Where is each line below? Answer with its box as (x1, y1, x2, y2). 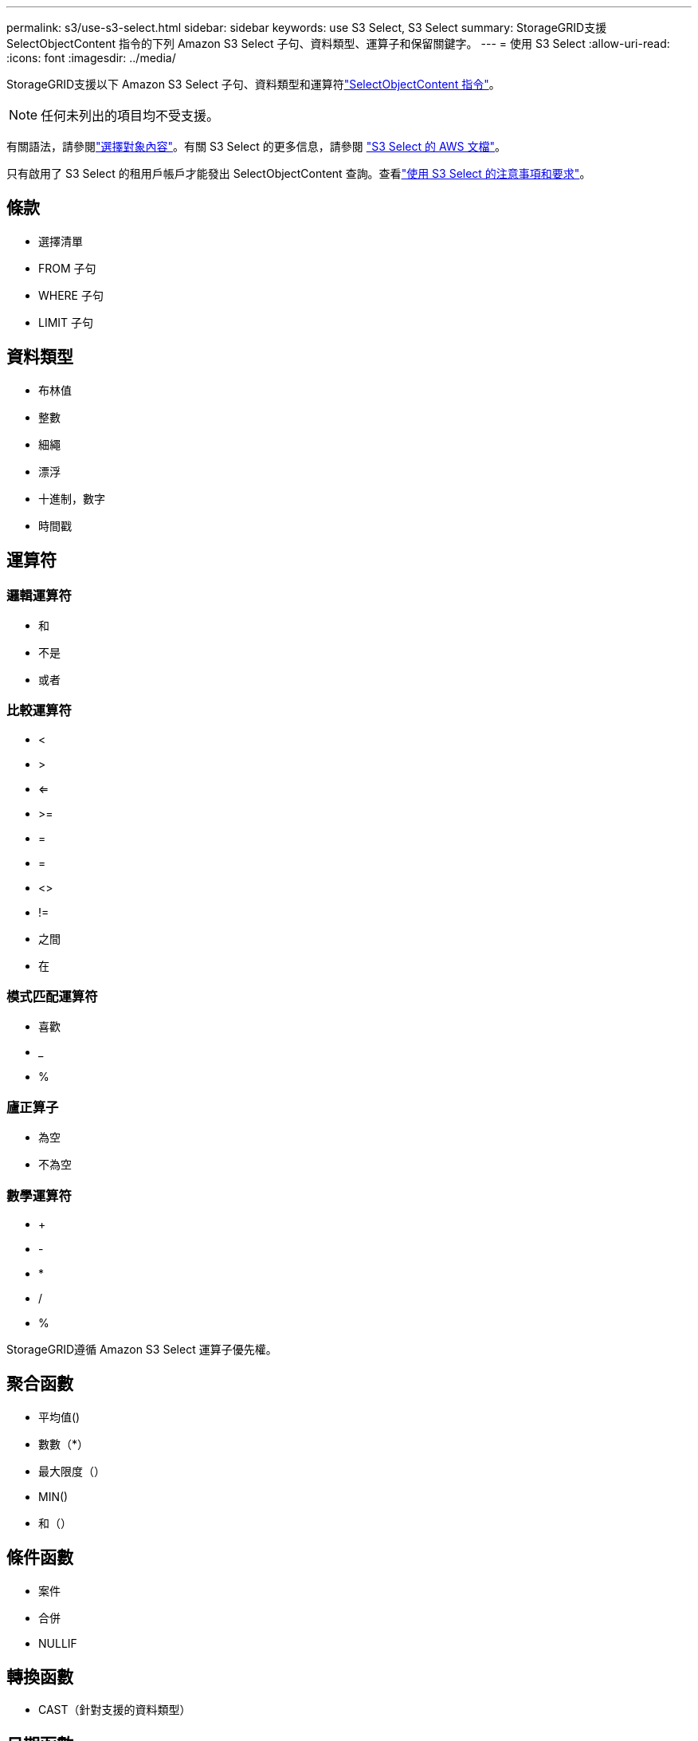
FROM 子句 (38, 261, 96, 275)
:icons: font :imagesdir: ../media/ (6, 51, 176, 65)
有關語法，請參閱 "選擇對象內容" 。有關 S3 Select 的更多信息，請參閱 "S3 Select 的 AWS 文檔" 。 (6, 140, 507, 153)
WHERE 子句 (38, 288, 104, 302)
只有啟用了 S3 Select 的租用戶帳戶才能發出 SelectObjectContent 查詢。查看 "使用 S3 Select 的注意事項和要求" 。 (6, 167, 591, 180)
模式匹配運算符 (6, 988, 98, 1005)
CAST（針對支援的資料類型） (38, 1703, 191, 1717)
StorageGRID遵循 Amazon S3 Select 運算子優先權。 (6, 1342, 277, 1356)
